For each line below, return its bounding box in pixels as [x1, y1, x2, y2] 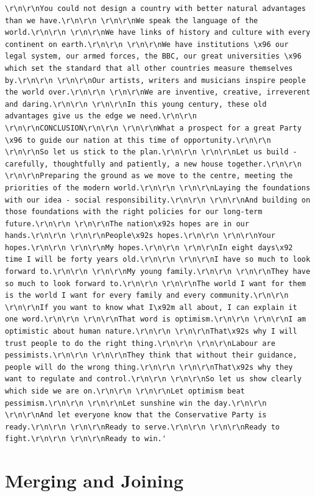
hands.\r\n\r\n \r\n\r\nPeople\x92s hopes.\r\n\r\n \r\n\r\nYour [5, 231, 275, 240]
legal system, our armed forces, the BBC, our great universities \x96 [5, 52, 302, 61]
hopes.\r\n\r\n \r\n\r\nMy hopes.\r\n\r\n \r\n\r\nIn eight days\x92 [5, 243, 293, 252]
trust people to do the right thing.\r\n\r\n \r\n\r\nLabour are [5, 339, 275, 348]
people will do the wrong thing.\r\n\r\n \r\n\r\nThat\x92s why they [5, 362, 293, 372]
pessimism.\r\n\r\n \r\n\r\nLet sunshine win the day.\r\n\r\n [5, 398, 267, 408]
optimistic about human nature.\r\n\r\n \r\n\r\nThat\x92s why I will [5, 327, 297, 336]
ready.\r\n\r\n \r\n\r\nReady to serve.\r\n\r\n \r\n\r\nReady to [5, 422, 280, 431]
